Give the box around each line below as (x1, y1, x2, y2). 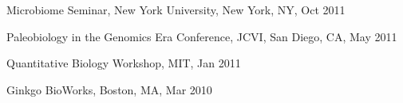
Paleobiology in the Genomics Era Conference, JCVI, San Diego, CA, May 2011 (6, 28, 397, 44)
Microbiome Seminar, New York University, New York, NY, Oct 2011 (6, 2, 346, 17)
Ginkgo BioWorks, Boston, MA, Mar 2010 (6, 81, 212, 97)
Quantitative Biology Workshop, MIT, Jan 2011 (6, 55, 241, 71)
